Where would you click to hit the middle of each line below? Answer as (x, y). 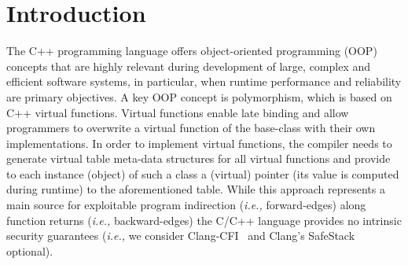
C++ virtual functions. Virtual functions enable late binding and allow (178, 112)
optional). (30, 250)
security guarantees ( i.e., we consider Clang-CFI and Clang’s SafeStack (181, 236)
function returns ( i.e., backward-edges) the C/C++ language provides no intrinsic (204, 220)
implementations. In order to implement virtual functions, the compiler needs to (199, 143)
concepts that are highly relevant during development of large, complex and (189, 66)
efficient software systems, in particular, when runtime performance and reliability (204, 81)
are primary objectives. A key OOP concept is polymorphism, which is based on (199, 96)
